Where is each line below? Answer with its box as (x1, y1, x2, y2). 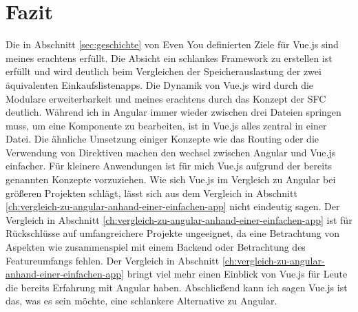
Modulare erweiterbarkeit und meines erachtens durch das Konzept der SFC (6, 91, 326, 105)
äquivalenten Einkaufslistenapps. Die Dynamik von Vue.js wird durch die (6, 77, 314, 92)
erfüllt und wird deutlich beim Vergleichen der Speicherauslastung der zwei (6, 64, 322, 79)
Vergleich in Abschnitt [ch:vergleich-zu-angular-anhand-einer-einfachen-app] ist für (6, 212, 352, 227)
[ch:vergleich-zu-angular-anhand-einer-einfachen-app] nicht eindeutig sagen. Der (6, 199, 340, 214)
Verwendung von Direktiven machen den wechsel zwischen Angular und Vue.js (6, 145, 336, 159)
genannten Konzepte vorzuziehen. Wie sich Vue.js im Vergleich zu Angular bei (6, 172, 336, 187)
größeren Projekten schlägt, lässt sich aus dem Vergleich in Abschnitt (6, 185, 297, 200)
